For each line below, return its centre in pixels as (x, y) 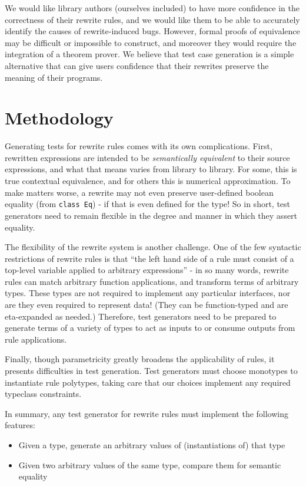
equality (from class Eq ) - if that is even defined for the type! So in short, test (148, 204)
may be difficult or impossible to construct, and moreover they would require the (151, 42)
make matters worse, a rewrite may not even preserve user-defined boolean (139, 192)
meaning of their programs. (54, 77)
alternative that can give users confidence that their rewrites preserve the (137, 65)
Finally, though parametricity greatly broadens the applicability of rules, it (140, 359)
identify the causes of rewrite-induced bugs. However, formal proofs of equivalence (152, 31)
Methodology (59, 118)
